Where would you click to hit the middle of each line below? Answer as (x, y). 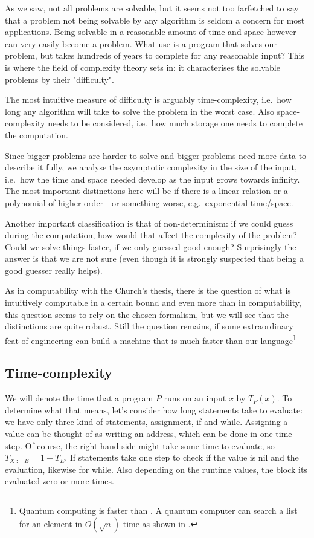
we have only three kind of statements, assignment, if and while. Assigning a (146, 422)
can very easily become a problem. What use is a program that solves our (141, 43)
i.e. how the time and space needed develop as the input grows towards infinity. (152, 179)
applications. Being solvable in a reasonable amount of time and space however (151, 32)
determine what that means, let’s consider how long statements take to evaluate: (154, 410)
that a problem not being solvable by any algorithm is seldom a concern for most (155, 20)
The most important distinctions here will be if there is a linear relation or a (146, 191)
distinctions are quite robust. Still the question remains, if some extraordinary (149, 326)
